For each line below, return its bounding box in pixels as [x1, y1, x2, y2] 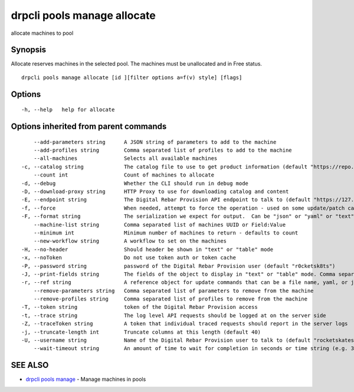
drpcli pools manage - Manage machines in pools [25, 375, 146, 383]
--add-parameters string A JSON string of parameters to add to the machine [33, 139, 277, 145]
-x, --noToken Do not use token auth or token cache [21, 254, 236, 261]
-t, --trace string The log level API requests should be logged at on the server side [21, 312, 327, 319]
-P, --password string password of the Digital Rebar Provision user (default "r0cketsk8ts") [21, 263, 336, 269]
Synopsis [11, 45, 47, 55]
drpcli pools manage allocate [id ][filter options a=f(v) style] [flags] [21, 74, 242, 81]
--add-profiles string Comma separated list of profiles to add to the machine [33, 147, 292, 153]
